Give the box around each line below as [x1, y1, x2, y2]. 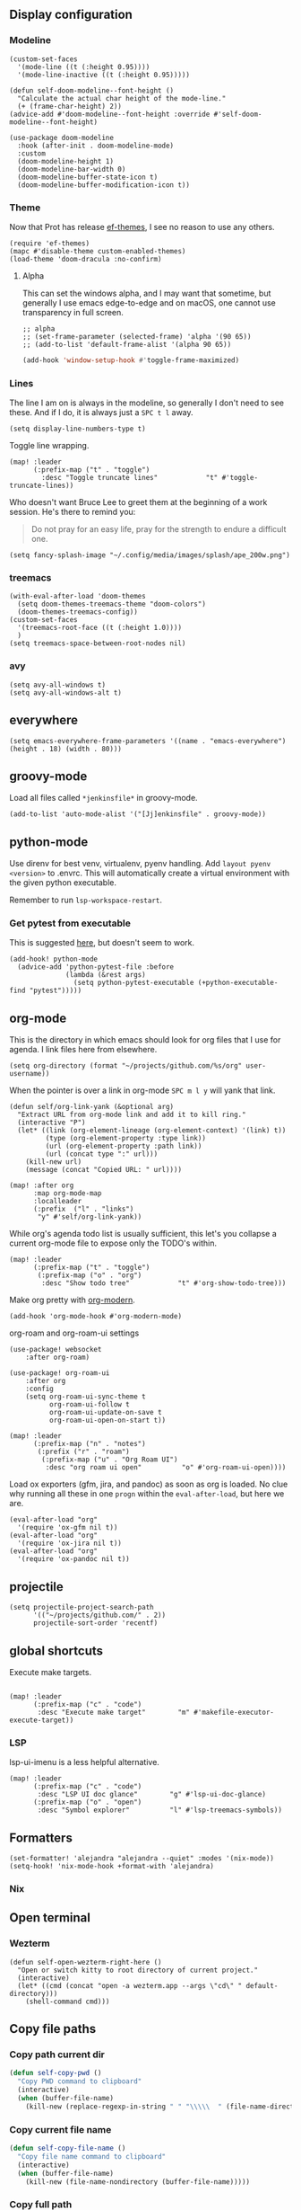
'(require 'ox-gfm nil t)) [17, 1523, 118, 1532]
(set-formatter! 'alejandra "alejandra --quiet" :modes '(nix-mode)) [9, 1854, 275, 1863]
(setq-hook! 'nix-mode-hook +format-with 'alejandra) [9, 1862, 215, 1871]
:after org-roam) [25, 1353, 90, 1362]
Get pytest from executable [9, 917, 132, 929]
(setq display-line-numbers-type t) [9, 424, 146, 434]
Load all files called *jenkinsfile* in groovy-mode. [9, 793, 199, 803]
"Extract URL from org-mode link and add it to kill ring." [17, 1110, 246, 1120]
